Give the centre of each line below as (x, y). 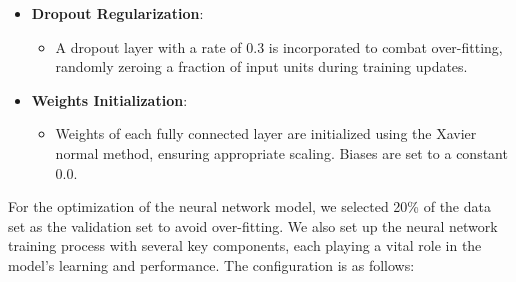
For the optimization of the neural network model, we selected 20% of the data (249, 206)
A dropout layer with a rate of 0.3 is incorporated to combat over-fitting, (279, 46)
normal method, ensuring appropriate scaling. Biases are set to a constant (281, 152)
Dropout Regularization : (117, 13)
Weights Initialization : (109, 99)
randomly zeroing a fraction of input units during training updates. (261, 66)
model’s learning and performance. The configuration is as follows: (211, 264)
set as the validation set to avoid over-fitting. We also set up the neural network (253, 225)
